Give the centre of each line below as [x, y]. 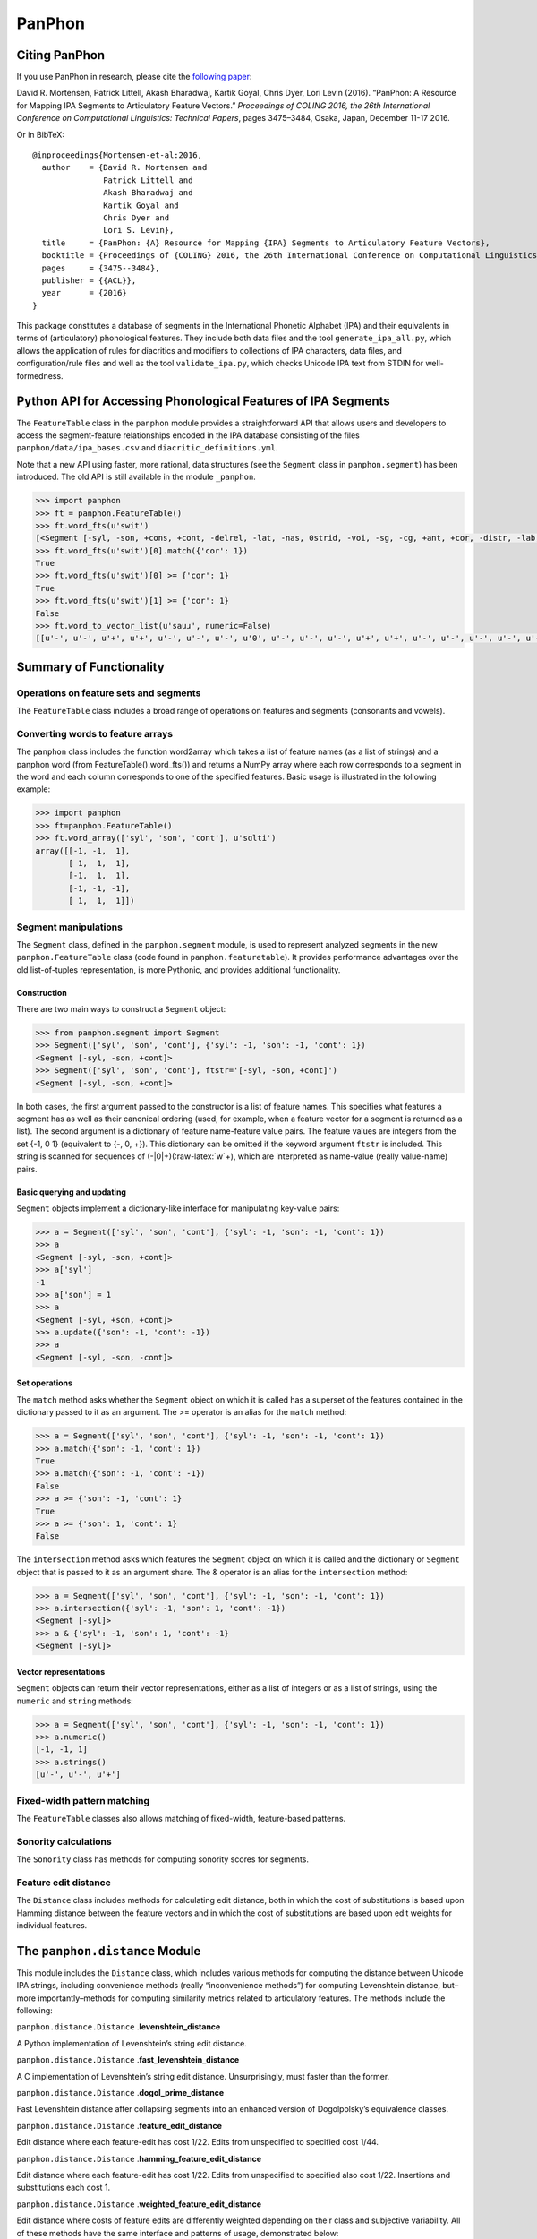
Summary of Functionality [90, 667]
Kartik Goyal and [141, 205]
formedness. [40, 375]
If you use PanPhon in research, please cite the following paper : [134, 77]
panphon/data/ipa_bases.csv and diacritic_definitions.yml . [147, 448]
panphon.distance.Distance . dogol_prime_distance [120, 2093]
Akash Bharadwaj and [148, 193]
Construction [42, 992]
